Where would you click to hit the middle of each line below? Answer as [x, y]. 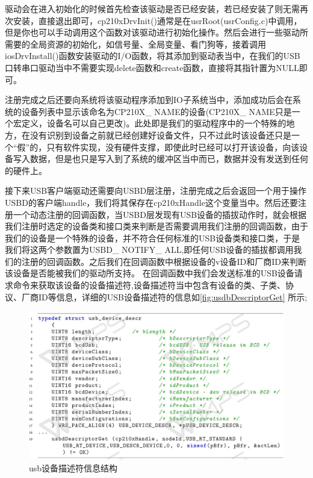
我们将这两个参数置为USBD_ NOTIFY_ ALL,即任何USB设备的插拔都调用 [149, 250]
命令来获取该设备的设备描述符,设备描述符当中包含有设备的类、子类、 [149, 285]
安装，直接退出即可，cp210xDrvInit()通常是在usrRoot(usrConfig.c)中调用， [157, 20]
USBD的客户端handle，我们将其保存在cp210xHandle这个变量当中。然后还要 [151, 202]
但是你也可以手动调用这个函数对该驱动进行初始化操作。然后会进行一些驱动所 [156, 32]
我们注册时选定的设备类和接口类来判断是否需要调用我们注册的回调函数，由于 [156, 226]
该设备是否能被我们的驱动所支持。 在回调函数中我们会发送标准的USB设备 [150, 273]
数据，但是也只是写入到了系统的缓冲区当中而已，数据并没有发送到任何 [169, 159]
